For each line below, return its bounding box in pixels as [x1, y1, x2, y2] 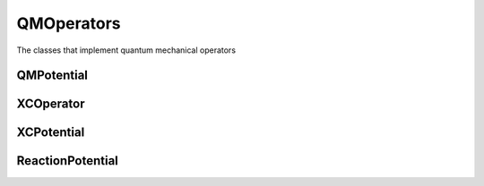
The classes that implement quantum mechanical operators [16, 45, 237, 55]
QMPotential [16, 68, 89, 83]
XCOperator [16, 97, 85, 112]
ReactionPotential [16, 153, 118, 169]
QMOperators [16, 13, 121, 33]
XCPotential [16, 125, 85, 140]
